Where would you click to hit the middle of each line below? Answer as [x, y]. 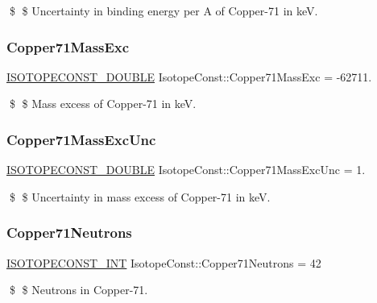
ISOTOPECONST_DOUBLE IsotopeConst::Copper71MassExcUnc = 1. [186, 170]
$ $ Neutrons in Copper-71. [79, 290]
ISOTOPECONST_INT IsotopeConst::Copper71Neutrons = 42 [164, 262]
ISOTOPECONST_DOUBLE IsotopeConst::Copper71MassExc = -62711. [189, 76]
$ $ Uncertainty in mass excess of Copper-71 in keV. [140, 196]
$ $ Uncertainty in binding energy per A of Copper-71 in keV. [164, 10]
